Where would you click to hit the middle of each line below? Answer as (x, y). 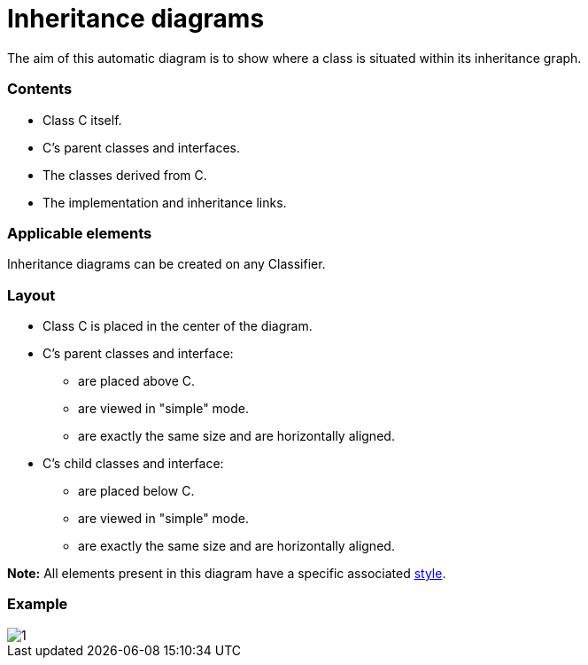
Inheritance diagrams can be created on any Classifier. (166, 264)
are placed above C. (137, 381)
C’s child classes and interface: (133, 463)
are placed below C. (136, 491)
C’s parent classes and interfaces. (142, 147)
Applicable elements (80, 233)
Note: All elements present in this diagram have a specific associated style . (227, 573)
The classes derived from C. (125, 175)
